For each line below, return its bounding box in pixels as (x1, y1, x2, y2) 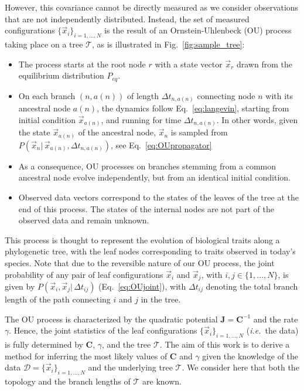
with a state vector (155, 57, 223, 70)
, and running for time (101, 113, 182, 125)
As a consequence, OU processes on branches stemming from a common (18, 159, 276, 172)
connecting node (197, 89, 255, 101)
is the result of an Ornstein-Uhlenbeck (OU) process (104, 24, 292, 36)
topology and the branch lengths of (5, 375, 131, 387)
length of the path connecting (5, 293, 111, 305)
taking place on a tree (5, 38, 83, 50)
